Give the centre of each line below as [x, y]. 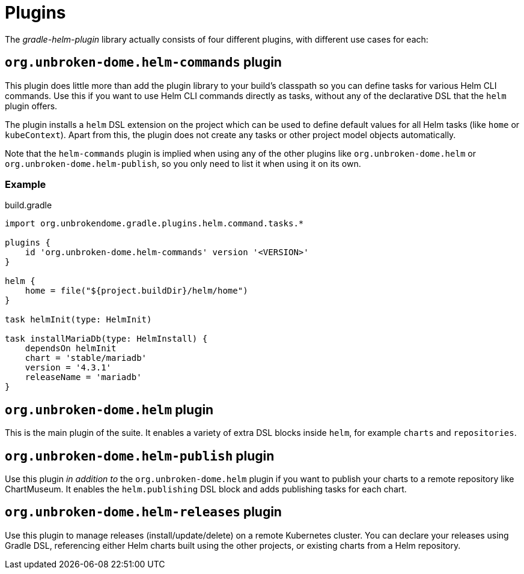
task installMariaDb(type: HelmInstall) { [106, 339]
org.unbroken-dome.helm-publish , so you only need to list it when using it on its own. [183, 163]
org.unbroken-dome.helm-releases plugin [143, 512]
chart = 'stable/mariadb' [86, 358]
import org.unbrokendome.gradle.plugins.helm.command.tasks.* [154, 224]
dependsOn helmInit [71, 349]
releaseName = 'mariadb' [83, 377]
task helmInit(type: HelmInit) [78, 320]
